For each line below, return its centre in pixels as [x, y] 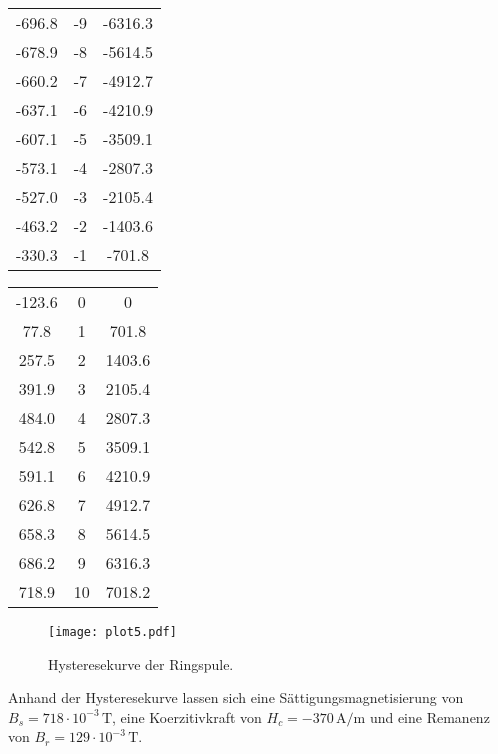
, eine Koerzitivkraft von [187, 716]
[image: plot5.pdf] [112, 632]
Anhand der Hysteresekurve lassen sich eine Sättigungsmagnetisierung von [236, 697]
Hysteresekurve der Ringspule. [141, 663]
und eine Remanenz [429, 716]
